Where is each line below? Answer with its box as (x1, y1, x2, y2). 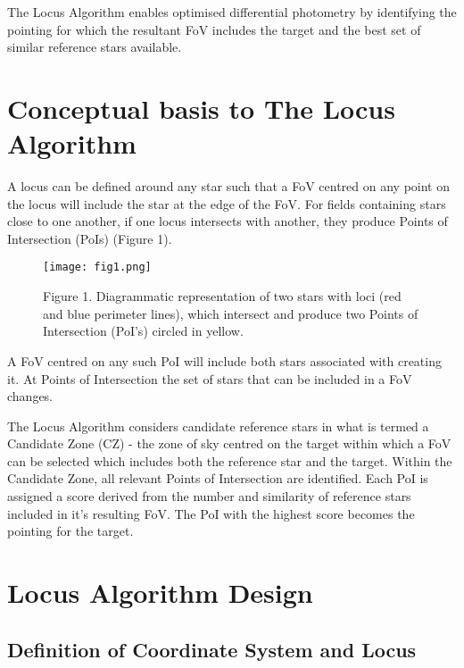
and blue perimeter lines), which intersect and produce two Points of (43, 304, 418, 322)
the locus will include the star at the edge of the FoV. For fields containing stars (7, 194, 446, 213)
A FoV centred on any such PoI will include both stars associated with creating (7, 351, 442, 370)
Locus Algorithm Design (7, 574, 313, 611)
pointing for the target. (7, 522, 134, 540)
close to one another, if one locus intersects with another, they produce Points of (7, 212, 448, 230)
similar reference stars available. (7, 38, 182, 56)
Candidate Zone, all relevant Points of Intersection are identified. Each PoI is (7, 469, 428, 488)
